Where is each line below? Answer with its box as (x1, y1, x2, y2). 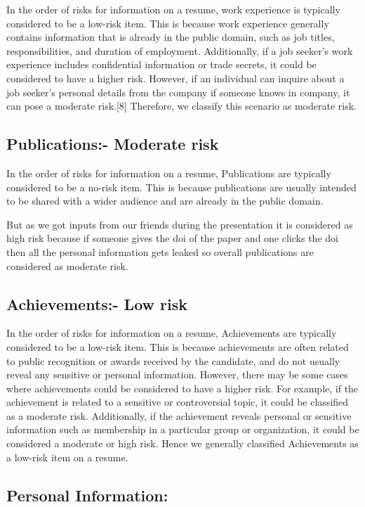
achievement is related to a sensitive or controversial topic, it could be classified (6, 394, 349, 409)
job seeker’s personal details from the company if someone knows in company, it (6, 84, 350, 99)
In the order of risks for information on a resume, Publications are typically (6, 165, 331, 180)
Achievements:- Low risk (6, 293, 187, 314)
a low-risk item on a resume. (6, 449, 128, 464)
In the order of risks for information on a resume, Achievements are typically (6, 326, 337, 340)
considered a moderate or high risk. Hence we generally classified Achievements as (6, 436, 359, 451)
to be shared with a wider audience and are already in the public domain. (6, 193, 324, 208)
